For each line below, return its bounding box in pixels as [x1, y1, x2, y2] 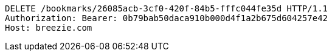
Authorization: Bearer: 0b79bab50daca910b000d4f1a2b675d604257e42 [5, 13, 328, 23]
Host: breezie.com [5, 23, 92, 33]
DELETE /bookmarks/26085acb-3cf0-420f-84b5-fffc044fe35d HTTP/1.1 [5, 4, 328, 13]
